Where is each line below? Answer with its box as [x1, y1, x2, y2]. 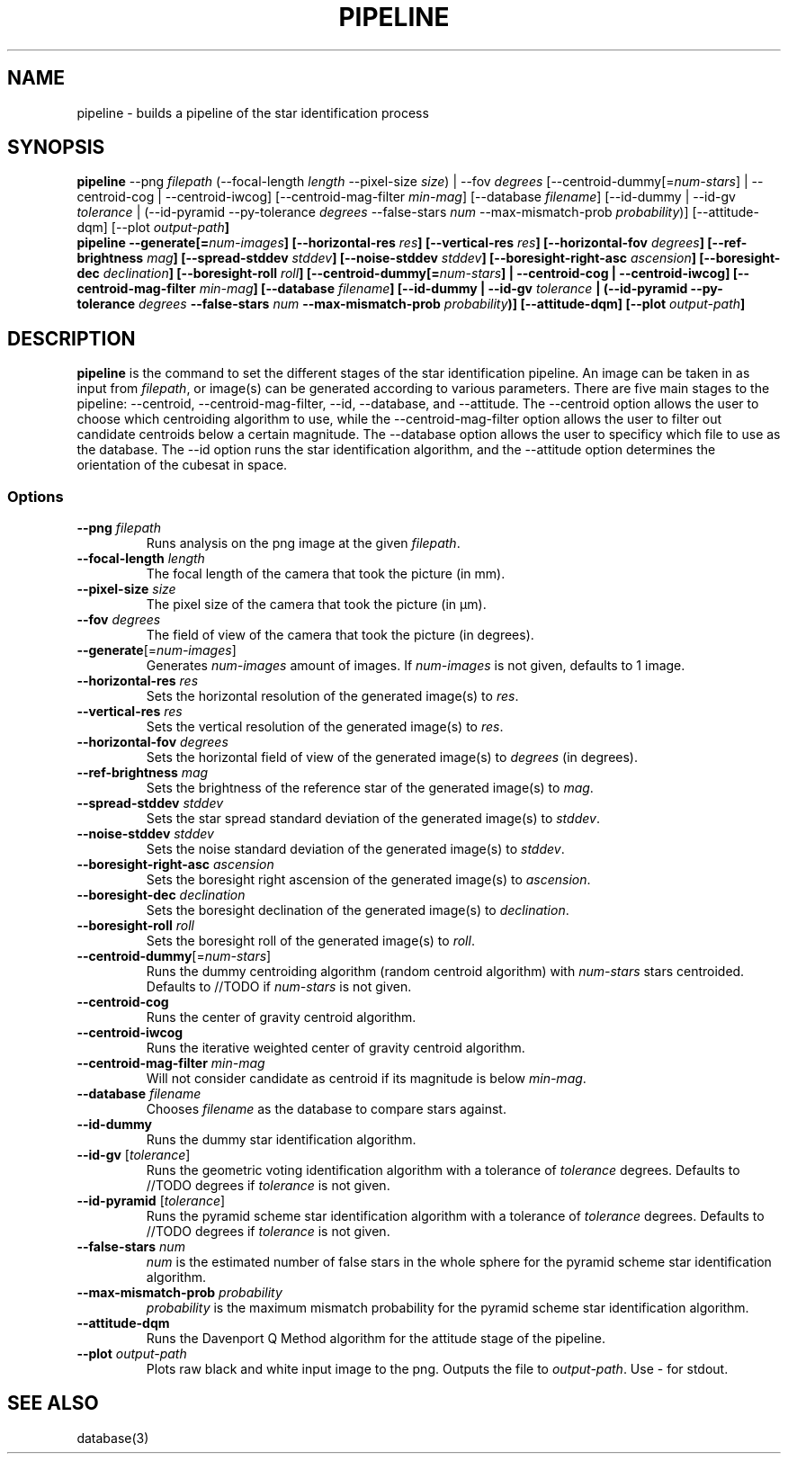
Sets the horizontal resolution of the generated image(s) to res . [146, 688, 519, 704]
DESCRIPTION [7, 327, 136, 350]
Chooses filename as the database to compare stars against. [146, 1101, 506, 1117]
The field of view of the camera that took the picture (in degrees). [146, 627, 534, 643]
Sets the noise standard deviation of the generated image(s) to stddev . [146, 841, 565, 857]
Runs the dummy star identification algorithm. [146, 1132, 416, 1148]
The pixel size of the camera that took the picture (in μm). [146, 596, 487, 613]
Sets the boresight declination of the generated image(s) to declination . [146, 902, 569, 919]
